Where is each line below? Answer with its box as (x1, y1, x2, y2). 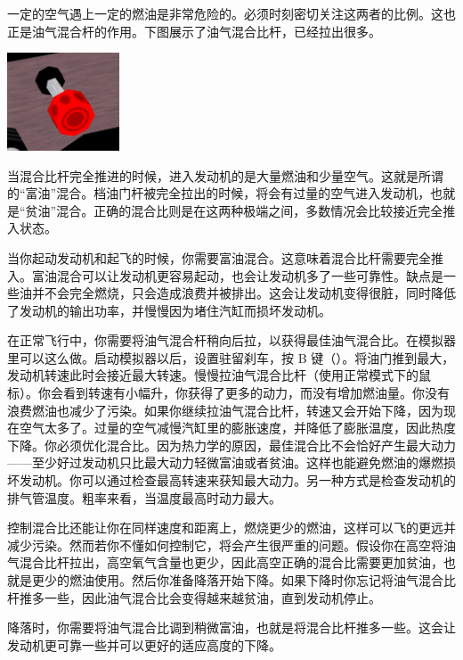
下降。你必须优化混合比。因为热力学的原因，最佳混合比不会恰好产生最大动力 (7, 435, 456, 454)
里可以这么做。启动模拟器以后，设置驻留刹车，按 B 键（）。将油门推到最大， (7, 348, 455, 367)
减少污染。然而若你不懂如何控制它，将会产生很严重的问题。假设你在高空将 (7, 535, 443, 554)
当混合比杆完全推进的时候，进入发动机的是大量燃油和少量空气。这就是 (7, 166, 418, 185)
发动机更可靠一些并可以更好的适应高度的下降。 (7, 635, 281, 654)
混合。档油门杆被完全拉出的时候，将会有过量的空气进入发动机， (56, 184, 431, 202)
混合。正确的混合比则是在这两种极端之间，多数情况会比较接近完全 (56, 201, 443, 219)
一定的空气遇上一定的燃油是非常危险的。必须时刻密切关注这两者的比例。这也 (7, 4, 456, 22)
